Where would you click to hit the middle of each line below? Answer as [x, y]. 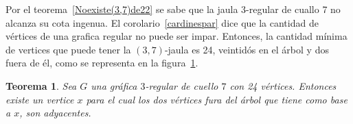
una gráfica [114, 85]
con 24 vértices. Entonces [283, 85]
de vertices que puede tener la [68, 49]
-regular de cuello [182, 85]
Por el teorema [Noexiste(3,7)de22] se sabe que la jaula [122, 9]
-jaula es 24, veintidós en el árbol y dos [247, 49]
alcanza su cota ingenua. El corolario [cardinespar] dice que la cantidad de [162, 22]
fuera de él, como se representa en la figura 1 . [102, 63]
